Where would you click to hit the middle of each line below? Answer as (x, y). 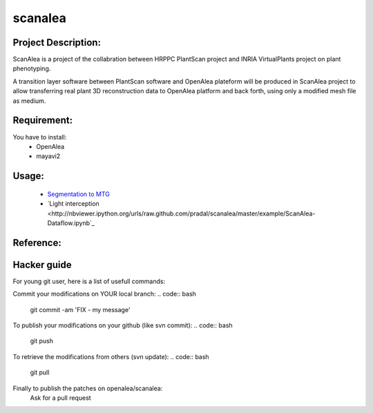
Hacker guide (42, 265)
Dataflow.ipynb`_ (71, 223)
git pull (40, 372)
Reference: (37, 243)
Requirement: (43, 121)
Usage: (29, 176)
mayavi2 (48, 156)
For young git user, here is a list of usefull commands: (89, 281)
